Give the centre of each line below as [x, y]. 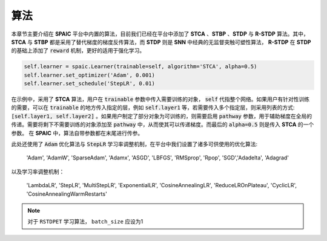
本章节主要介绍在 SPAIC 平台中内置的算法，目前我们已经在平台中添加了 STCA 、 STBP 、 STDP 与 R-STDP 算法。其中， [160, 34]
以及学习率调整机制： [38, 172]
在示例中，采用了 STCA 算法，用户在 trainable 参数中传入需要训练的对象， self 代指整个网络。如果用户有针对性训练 [160, 99]
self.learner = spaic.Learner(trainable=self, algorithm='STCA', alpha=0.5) [140, 67]
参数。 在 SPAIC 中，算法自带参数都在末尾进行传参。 [77, 133]
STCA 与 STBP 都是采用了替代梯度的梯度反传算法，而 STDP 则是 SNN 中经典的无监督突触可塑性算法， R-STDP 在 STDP [161, 42]
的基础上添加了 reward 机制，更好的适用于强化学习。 [78, 51]
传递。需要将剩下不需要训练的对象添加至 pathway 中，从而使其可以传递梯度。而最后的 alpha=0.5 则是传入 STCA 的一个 [163, 124]
